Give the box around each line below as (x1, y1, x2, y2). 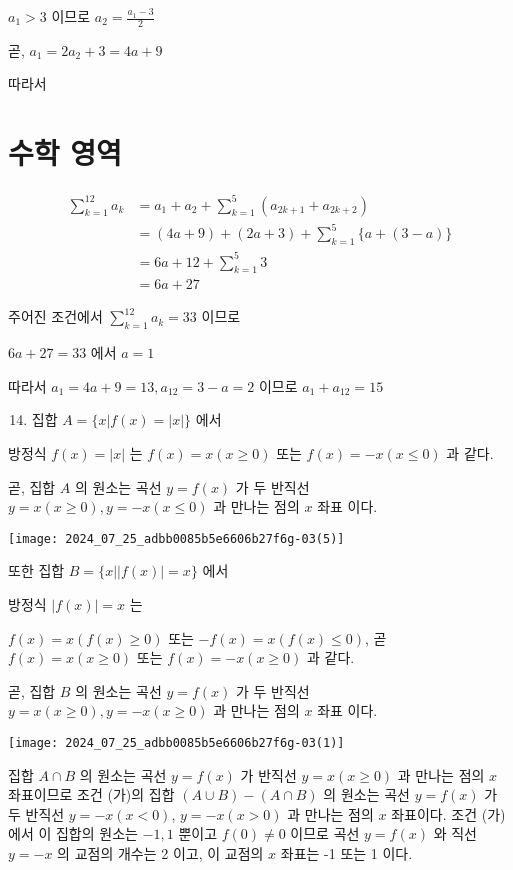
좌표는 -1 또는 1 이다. (280, 842, 413, 863)
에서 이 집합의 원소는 (8, 823, 138, 844)
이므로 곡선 (290, 823, 360, 844)
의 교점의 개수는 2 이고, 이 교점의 (57, 842, 264, 863)
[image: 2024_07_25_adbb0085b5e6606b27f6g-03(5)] (8, 531, 345, 546)
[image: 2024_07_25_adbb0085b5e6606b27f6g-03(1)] (8, 735, 345, 750)
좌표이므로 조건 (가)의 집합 (8, 784, 175, 805)
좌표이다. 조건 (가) (391, 803, 506, 824)
